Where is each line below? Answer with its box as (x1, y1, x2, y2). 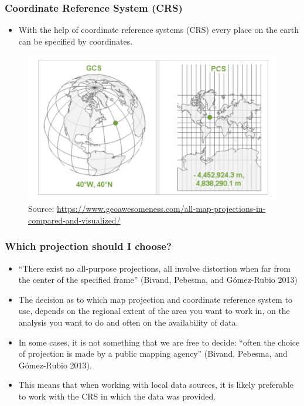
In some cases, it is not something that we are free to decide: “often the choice (18, 336, 300, 348)
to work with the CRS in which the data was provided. (18, 390, 216, 402)
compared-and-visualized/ (28, 214, 121, 226)
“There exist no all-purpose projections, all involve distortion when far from (18, 262, 291, 274)
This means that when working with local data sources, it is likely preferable (18, 378, 293, 391)
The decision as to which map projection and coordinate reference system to (18, 293, 292, 305)
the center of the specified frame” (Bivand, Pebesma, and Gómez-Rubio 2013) (18, 273, 298, 286)
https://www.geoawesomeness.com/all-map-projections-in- (57, 202, 266, 215)
